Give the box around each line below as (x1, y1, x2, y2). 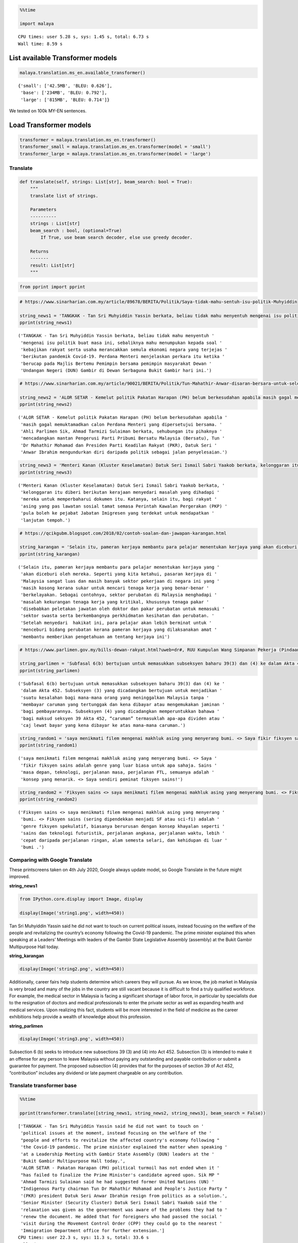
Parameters (30, 207, 57, 212)
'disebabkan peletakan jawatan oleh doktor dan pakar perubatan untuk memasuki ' (20, 606, 225, 612)
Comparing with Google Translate (9, 856, 92, 863)
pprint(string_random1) (19, 742, 78, 748)
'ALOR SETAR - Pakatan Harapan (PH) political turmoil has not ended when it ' (20, 1165, 220, 1171)
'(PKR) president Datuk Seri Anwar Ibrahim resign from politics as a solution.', (20, 1193, 228, 1198)
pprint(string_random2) (19, 797, 78, 802)
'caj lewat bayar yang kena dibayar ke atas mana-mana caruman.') (20, 722, 186, 728)
